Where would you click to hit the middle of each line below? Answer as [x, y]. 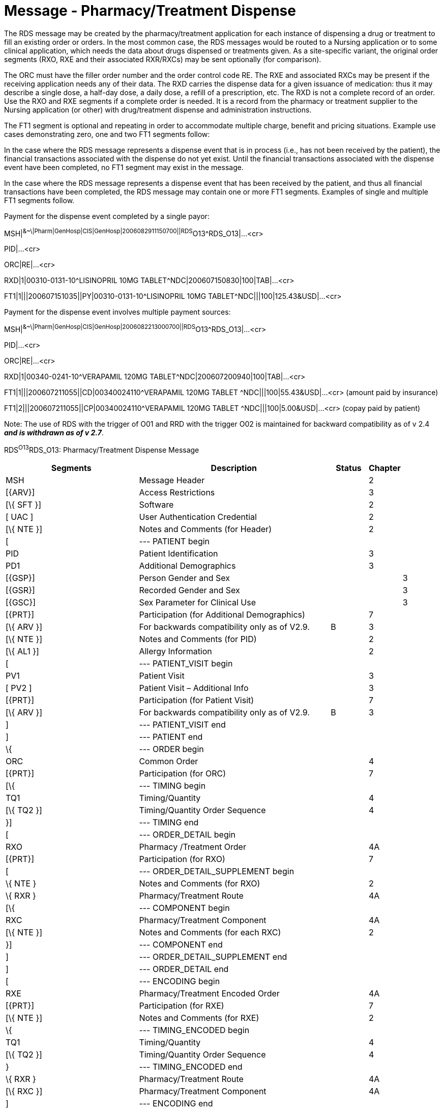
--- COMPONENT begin [184, 908]
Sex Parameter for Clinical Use [197, 602]
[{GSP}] [20, 578]
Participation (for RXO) [182, 859]
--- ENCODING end [176, 1103]
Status [349, 468]
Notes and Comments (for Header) [205, 529]
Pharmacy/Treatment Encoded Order [209, 993]
